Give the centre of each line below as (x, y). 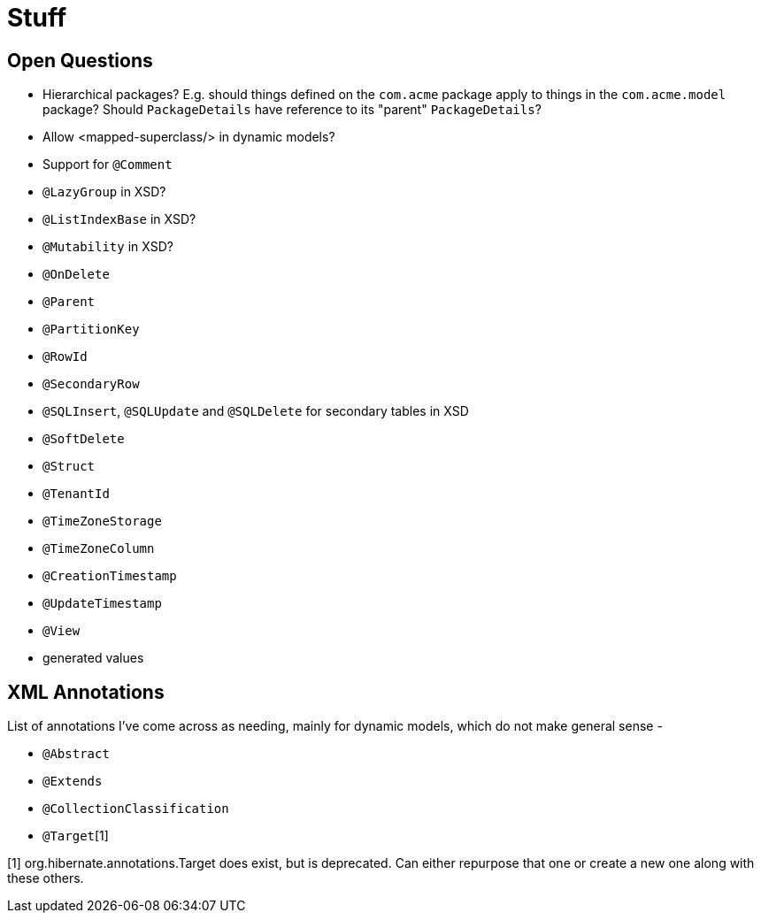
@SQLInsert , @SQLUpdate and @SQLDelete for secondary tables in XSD (256, 411)
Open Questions (80, 60)
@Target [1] (76, 836)
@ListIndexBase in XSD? (119, 219)
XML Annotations (86, 692)
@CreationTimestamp (110, 576)
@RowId (65, 357)
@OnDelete (76, 275)
